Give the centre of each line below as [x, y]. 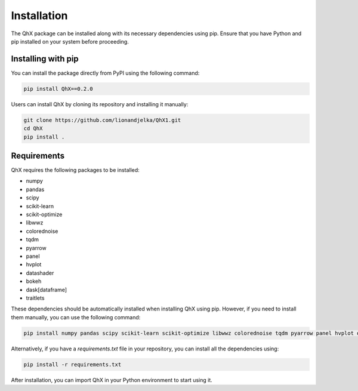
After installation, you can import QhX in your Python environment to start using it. [112, 380]
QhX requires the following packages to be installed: [75, 170]
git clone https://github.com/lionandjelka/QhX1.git [102, 120]
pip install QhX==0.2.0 [58, 89]
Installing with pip [45, 59]
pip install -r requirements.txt [72, 364]
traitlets [35, 298]
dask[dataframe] [47, 290]
